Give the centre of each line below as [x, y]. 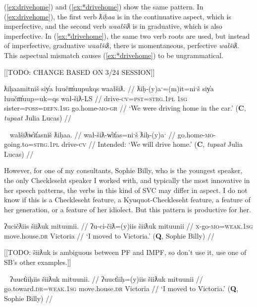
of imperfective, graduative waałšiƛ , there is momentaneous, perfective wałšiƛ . [122, 45]
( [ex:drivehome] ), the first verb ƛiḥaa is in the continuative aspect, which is [118, 16]
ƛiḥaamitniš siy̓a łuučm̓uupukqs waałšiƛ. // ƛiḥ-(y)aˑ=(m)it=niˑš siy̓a [109, 89]
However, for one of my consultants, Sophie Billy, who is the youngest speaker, [123, 170]
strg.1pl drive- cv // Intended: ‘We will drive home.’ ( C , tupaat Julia [138, 144]
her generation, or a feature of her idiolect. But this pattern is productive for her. [128, 209]
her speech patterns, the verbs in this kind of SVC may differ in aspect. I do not [126, 190]
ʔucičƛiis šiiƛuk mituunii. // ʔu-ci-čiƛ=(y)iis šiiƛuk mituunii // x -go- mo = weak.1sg [128, 226]
